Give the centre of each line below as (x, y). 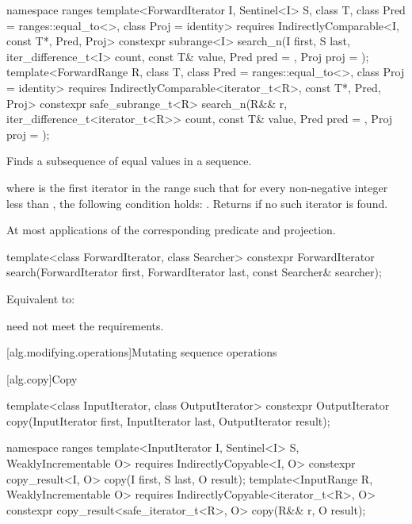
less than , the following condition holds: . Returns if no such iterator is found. (197, 203)
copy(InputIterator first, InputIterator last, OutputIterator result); (168, 420)
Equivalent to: (41, 298)
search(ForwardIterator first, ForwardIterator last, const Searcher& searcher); (194, 272)
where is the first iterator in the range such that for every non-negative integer (197, 187)
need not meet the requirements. (85, 325)
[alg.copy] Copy (42, 378)
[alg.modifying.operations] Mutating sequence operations (142, 352)
